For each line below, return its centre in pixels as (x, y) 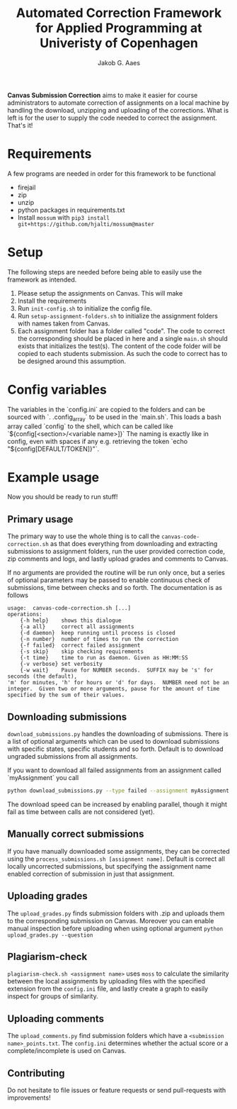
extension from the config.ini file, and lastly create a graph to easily (108, 989)
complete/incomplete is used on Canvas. (67, 1051)
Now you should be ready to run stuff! (63, 497)
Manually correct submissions (76, 834)
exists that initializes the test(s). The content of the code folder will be (119, 346)
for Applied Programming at (119, 28)
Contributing (36, 1073)
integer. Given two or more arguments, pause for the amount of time (114, 689)
